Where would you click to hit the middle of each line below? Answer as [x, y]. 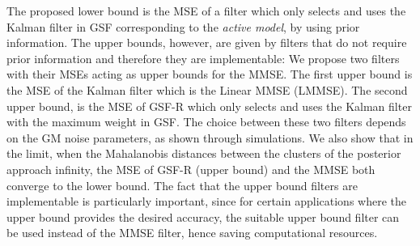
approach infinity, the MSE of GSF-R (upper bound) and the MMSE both [191, 169]
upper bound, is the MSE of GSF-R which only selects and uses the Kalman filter [209, 106]
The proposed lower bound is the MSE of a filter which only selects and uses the [206, 11]
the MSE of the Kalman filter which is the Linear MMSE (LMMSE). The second [207, 89]
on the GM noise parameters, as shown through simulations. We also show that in [210, 137]
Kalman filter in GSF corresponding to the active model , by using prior [183, 26]
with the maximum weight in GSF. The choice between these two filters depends [206, 122]
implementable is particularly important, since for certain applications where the [206, 201]
